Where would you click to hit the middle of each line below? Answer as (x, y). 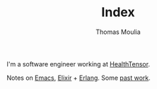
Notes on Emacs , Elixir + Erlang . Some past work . (79, 78)
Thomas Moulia (118, 32)
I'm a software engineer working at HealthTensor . (78, 64)
